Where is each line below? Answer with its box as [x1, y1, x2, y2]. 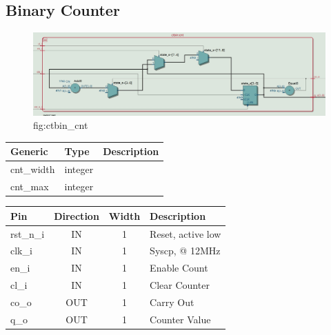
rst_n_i [10, 226, 45, 241]
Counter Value [150, 312, 211, 326]
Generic [10, 144, 48, 159]
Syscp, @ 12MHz [150, 243, 221, 258]
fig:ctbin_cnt [33, 118, 88, 132]
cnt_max [10, 179, 49, 194]
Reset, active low [150, 226, 221, 241]
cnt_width [10, 162, 55, 176]
